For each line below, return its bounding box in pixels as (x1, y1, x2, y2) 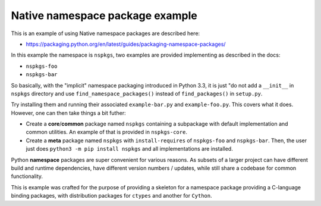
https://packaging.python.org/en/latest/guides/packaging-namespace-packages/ (26, 40, 226, 48)
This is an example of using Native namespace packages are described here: (11, 30, 200, 37)
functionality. (11, 173, 43, 180)
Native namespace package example (11, 9, 197, 22)
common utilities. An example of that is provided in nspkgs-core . (26, 129, 187, 136)
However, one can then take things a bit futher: (11, 109, 126, 116)
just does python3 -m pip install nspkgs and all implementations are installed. (26, 145, 233, 152)
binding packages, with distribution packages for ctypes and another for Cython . (11, 192, 212, 199)
